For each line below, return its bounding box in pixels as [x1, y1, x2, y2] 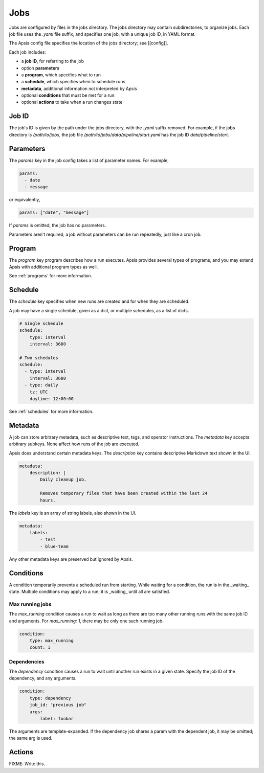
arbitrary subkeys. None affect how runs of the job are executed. [9, 441, 139, 447]
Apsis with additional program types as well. [9, 264, 98, 270]
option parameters [21, 65, 60, 71]
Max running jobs [9, 601, 52, 608]
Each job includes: [9, 49, 46, 55]
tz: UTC [29, 389, 48, 395]
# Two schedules [19, 355, 59, 361]
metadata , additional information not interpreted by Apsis [21, 86, 137, 91]
